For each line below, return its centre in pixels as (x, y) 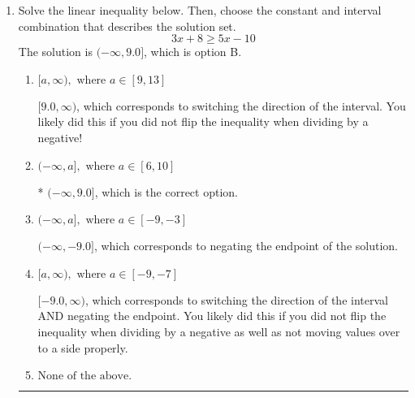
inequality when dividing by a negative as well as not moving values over (219, 331)
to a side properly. (83, 347)
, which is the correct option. (166, 191)
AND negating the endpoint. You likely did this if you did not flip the (212, 316)
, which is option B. (193, 52)
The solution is (55, 52)
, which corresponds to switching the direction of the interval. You (241, 105)
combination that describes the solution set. (127, 26)
